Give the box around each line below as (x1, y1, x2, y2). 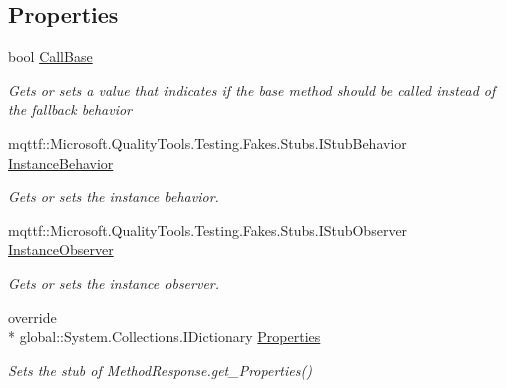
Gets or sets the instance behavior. (8, 186, 219, 207)
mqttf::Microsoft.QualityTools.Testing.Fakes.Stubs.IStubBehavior (8, 132, 407, 153)
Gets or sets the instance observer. (8, 272, 220, 293)
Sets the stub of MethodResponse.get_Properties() (8, 359, 312, 380)
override (8, 306, 57, 327)
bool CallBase (8, 46, 93, 67)
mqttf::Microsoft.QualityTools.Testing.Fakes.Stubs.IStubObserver (8, 219, 408, 240)
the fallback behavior (8, 99, 132, 120)
